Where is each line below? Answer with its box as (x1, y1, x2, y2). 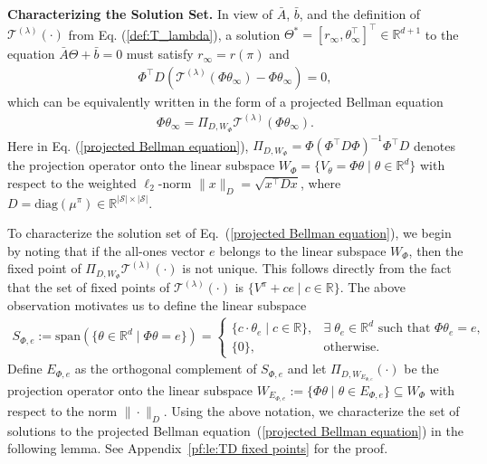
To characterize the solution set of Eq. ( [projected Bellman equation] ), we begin (7, 223, 452, 242)
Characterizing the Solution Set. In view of (7, 5, 272, 23)
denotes (414, 136, 456, 155)
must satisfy (126, 44, 194, 63)
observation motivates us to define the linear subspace (7, 295, 307, 314)
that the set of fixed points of (7, 278, 170, 297)
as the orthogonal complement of (74, 359, 257, 378)
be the (404, 359, 439, 378)
